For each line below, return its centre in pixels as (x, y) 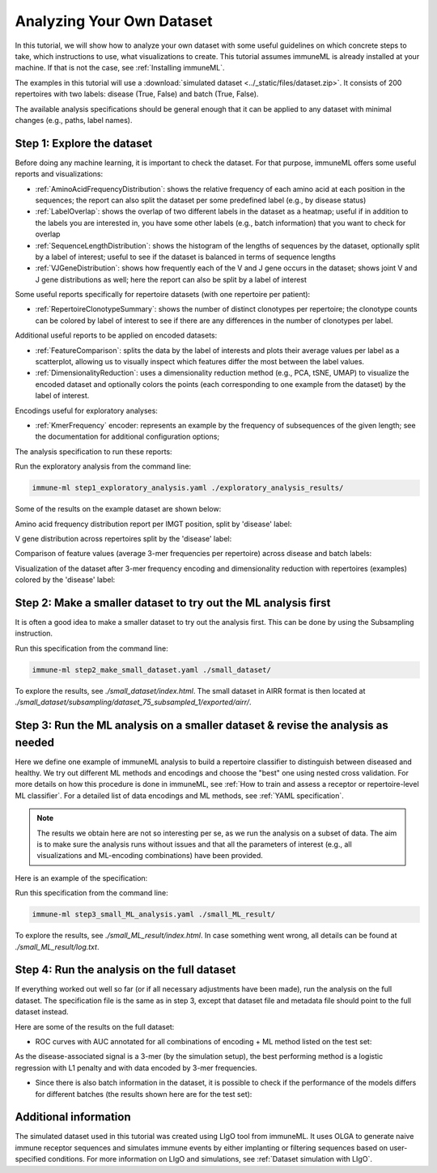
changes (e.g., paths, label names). (74, 120)
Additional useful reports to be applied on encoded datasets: (116, 335)
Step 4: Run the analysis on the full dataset (125, 970)
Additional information (73, 1117)
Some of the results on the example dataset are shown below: (118, 509)
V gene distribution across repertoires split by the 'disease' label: (123, 538)
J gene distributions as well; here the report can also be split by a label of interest (171, 279)
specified (30, 1159)
